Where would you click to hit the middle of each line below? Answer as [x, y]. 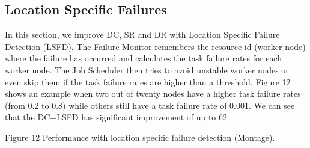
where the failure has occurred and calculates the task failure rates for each [144, 58]
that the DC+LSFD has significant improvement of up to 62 [116, 117]
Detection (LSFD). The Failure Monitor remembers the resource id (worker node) [155, 46]
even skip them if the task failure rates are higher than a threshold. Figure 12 [148, 82]
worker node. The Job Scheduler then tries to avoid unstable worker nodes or [147, 69]
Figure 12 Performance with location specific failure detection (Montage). [140, 137]
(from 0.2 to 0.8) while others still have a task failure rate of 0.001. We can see [150, 105]
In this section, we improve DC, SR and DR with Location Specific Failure [142, 35]
